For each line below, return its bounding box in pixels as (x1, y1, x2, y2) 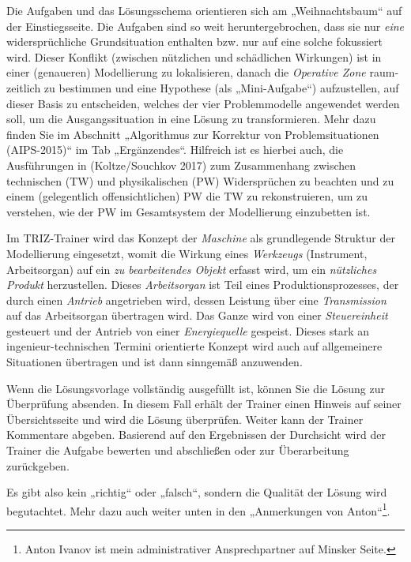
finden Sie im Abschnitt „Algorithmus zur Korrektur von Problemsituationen (6, 126, 379, 142)
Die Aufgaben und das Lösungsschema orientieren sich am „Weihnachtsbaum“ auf (6, 2, 402, 18)
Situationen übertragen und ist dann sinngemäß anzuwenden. (6, 354, 303, 370)
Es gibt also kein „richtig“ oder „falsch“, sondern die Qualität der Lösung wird (6, 484, 387, 500)
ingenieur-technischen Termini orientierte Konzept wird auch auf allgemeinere (6, 338, 383, 354)
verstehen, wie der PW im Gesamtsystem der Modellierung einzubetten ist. (6, 203, 371, 219)
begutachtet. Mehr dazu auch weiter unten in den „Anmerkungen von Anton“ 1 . (6, 500, 390, 519)
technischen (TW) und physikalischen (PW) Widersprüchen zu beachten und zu (6, 172, 394, 189)
